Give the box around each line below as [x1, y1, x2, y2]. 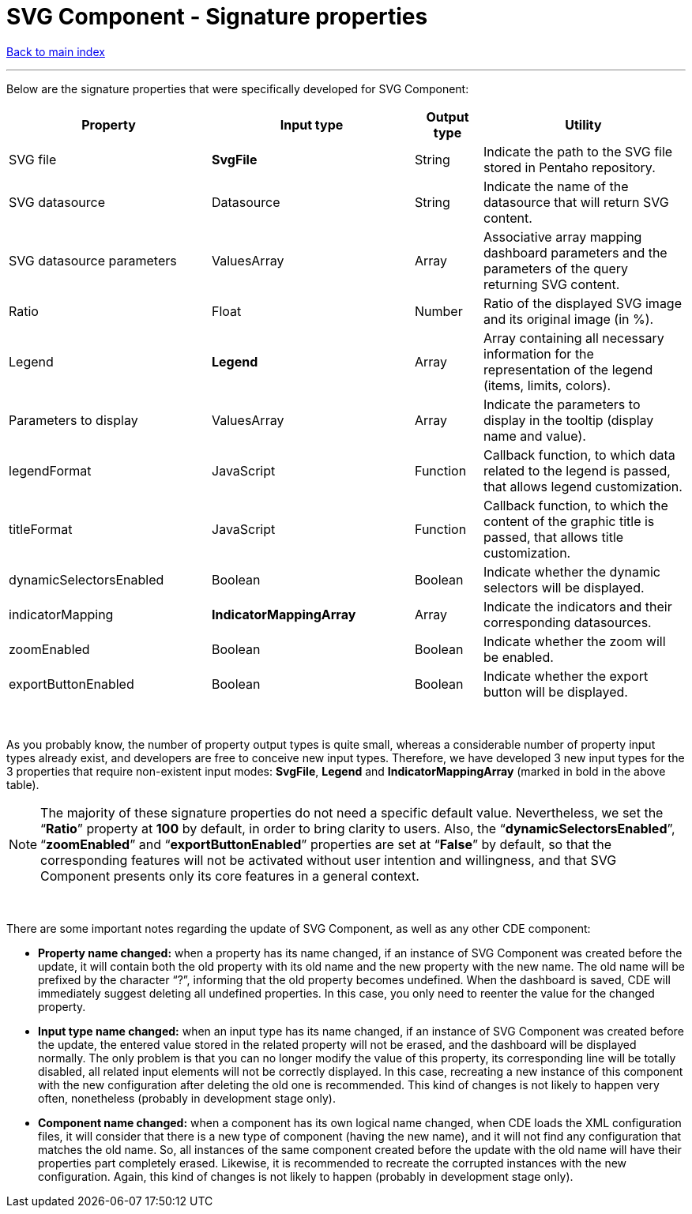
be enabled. [483, 648, 554, 665]
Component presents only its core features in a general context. [40, 867, 419, 884]
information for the [483, 345, 594, 362]
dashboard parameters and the [483, 244, 668, 261]
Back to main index [6, 44, 105, 58]
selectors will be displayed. [483, 579, 645, 596]
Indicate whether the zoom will [483, 633, 666, 649]
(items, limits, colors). [483, 377, 611, 393]
